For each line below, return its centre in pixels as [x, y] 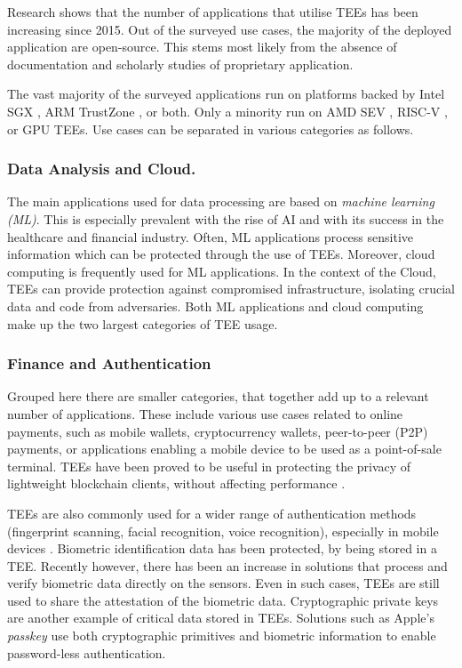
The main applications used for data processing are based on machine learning [221, 201]
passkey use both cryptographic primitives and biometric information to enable [222, 636]
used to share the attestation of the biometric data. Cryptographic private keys [223, 600]
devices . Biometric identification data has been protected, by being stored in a [222, 548]
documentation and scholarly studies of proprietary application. [180, 64]
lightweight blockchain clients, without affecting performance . [176, 483]
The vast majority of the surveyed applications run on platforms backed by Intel [226, 94]
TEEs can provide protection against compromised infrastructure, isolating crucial [231, 289]
